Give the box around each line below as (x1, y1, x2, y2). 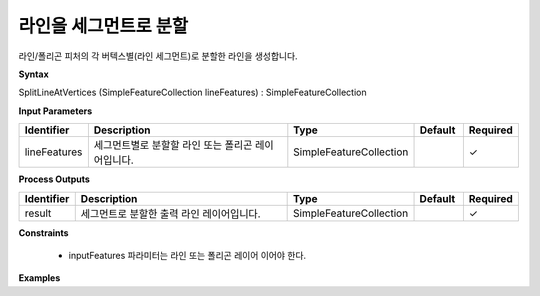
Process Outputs (18, 173, 90, 185)
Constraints (18, 226, 69, 239)
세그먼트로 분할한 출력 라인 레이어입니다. (80, 206, 261, 220)
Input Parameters (18, 105, 93, 117)
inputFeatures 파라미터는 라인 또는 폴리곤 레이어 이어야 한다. (68, 249, 307, 261)
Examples (18, 272, 61, 284)
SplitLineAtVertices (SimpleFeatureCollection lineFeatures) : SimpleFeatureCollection (18, 86, 367, 99)
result (24, 206, 52, 220)
